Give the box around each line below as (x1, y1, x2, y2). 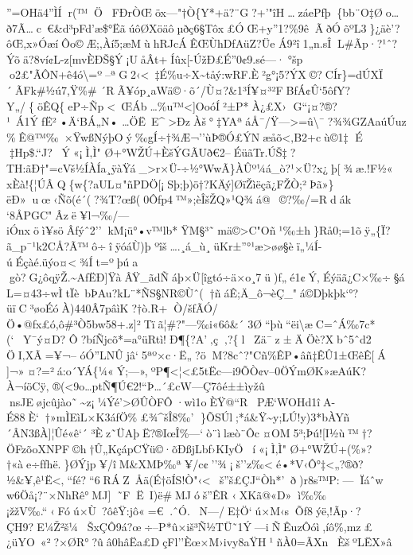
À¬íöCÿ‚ (6, 378, 49, 394)
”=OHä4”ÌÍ (6, 4, 62, 20)
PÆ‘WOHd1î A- (254, 393, 336, 409)
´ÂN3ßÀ (6, 425, 49, 441)
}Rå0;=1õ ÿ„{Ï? (314, 222, 391, 239)
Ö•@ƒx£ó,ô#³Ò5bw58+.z (6, 315, 134, 332)
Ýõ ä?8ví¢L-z (6, 50, 69, 67)
